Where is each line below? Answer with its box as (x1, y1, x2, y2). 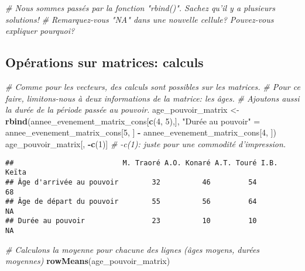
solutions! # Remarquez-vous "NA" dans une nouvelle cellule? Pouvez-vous (5, 13, 274, 25)
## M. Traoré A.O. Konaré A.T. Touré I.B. (5, 158, 278, 167)
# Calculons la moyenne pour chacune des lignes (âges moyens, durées (5, 243, 260, 255)
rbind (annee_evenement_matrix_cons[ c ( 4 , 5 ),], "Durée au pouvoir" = (5, 114, 261, 127)
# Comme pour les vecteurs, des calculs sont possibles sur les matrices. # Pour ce (5, 80, 300, 92)
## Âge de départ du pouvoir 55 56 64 (5, 197, 257, 206)
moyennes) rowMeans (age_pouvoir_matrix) (5, 255, 170, 267)
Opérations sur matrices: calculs (5, 53, 204, 71)
